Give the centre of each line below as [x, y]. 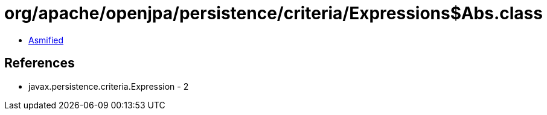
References [40, 63]
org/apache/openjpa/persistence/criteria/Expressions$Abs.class [273, 13]
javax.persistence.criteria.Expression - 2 [109, 86]
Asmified [46, 40]
